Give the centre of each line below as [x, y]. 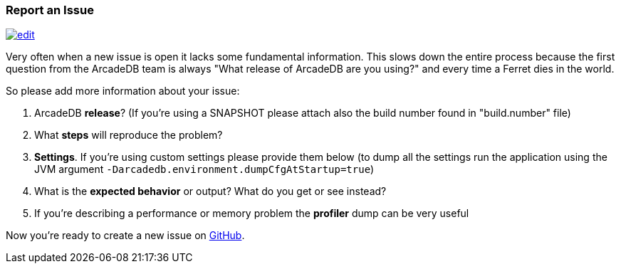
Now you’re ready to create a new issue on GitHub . [125, 236]
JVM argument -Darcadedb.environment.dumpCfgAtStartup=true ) [204, 169]
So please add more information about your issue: [123, 91]
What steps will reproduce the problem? [129, 135]
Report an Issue [50, 10]
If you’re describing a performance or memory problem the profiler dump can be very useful [252, 213]
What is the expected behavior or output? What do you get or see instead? [210, 191]
